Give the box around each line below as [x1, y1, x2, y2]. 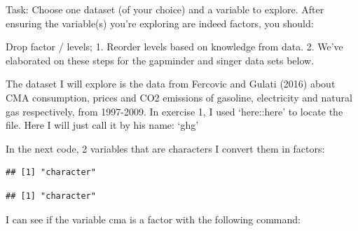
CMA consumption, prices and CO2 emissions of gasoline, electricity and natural [6, 90, 352, 104]
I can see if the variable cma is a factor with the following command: [6, 211, 301, 226]
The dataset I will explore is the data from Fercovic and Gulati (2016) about [6, 76, 336, 91]
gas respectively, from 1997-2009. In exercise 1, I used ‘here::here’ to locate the [6, 104, 343, 118]
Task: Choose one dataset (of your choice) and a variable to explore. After [6, 2, 324, 16]
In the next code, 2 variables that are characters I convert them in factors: [6, 141, 325, 155]
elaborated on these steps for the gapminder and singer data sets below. [6, 52, 315, 67]
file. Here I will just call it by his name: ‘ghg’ [6, 118, 199, 132]
